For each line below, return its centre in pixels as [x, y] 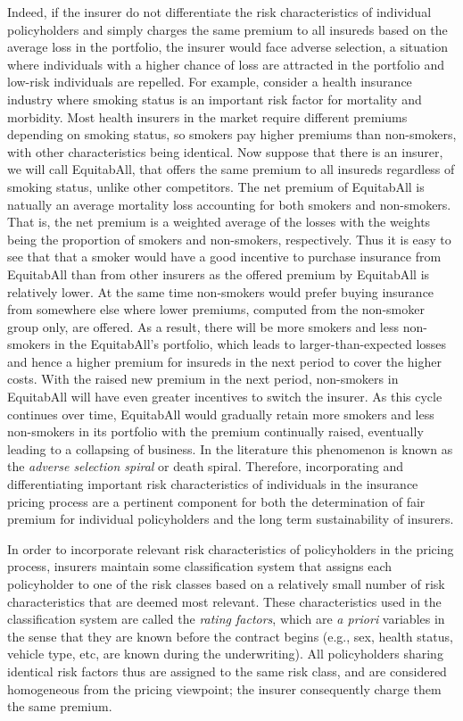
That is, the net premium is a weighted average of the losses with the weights [219, 222]
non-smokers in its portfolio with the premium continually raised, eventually [215, 431]
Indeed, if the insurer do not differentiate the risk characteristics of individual [219, 12]
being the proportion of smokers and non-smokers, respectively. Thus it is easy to [229, 239]
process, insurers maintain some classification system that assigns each [200, 566]
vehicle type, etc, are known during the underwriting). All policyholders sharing [225, 654]
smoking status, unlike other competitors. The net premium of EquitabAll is [216, 186]
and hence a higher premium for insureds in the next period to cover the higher [224, 361]
